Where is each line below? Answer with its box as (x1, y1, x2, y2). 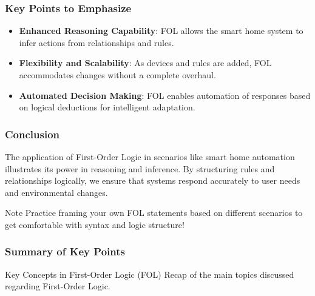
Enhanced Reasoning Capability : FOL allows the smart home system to (19, 24, 303, 37)
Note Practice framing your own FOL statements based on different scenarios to (5, 206, 303, 219)
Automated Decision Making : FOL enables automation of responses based (19, 89, 311, 101)
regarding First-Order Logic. (5, 280, 110, 292)
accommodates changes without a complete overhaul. (19, 69, 216, 81)
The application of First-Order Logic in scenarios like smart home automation (5, 150, 295, 163)
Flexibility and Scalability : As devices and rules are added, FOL (19, 56, 272, 69)
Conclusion (5, 126, 59, 141)
